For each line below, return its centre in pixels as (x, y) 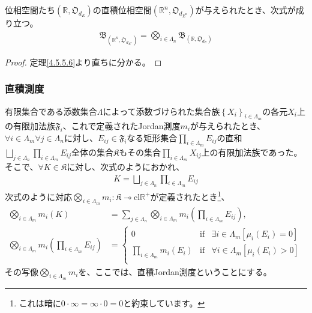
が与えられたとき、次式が (245, 10)
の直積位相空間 (122, 10)
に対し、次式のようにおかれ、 (126, 167)
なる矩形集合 (152, 137)
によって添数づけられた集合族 (161, 111)
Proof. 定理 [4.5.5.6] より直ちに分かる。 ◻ (83, 62)
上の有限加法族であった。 (252, 152)
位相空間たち (30, 10)
